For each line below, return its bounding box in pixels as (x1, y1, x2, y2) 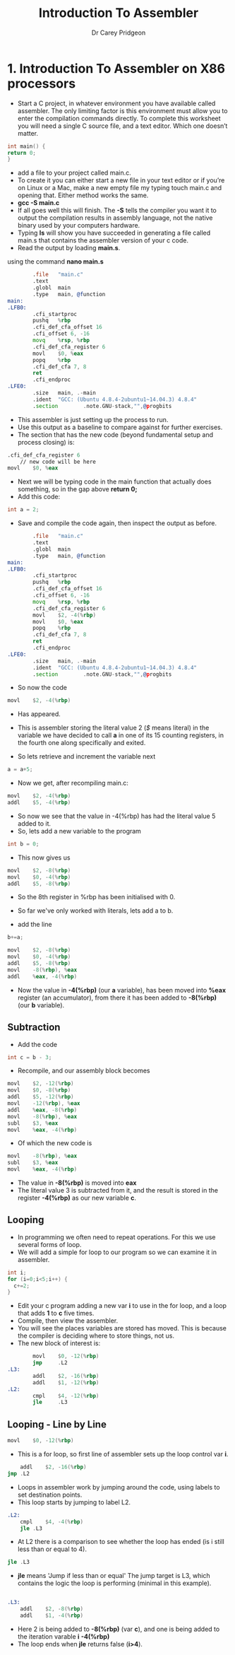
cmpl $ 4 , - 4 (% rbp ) (20, 1518, 83, 1525)
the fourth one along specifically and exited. (17, 739, 146, 747)
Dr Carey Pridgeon (91, 28, 146, 37)
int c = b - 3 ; (7, 1053, 52, 1061)
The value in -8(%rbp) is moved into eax (17, 1179, 137, 1187)
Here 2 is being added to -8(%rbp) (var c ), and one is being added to (17, 1625, 220, 1633)
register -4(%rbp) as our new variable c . (17, 1193, 136, 1202)
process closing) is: (17, 438, 75, 446)
